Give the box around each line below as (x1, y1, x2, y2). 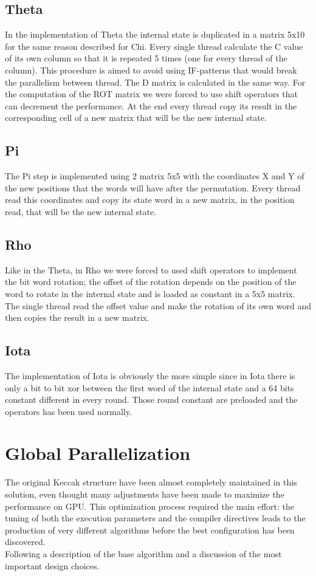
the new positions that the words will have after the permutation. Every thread (5, 181, 301, 194)
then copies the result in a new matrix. (5, 311, 149, 324)
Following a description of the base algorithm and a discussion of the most (5, 547, 282, 560)
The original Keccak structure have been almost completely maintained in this (5, 476, 297, 489)
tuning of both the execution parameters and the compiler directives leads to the (5, 512, 306, 524)
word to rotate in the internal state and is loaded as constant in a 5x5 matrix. (5, 287, 295, 300)
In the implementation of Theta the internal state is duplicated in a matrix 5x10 (5, 28, 305, 41)
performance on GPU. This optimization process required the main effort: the (5, 499, 294, 512)
